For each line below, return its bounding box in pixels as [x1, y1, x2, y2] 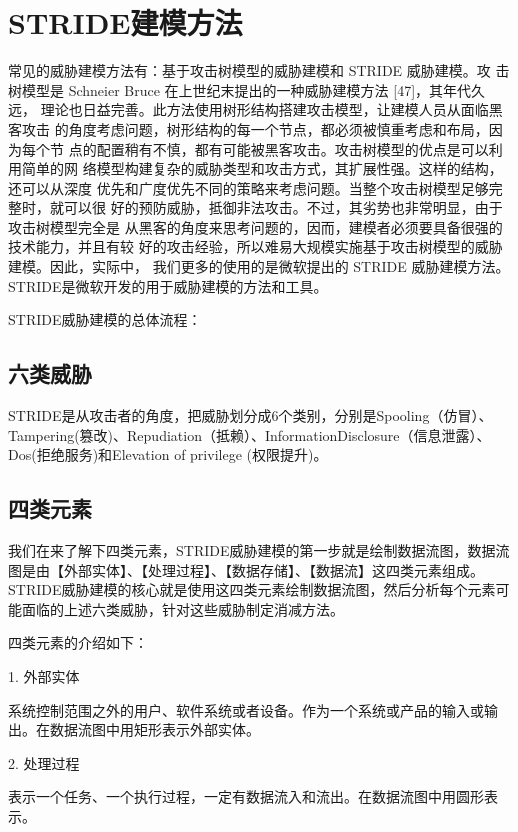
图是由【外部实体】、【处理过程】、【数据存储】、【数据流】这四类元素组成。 [8, 559, 484, 580]
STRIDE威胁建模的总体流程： [8, 309, 202, 330]
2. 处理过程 [8, 752, 80, 773]
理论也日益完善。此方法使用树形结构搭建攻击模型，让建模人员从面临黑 [40, 99, 503, 120]
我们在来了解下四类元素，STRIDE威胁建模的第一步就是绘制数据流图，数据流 [8, 540, 510, 561]
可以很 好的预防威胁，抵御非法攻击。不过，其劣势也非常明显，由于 [63, 197, 503, 218]
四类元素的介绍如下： [8, 632, 148, 653]
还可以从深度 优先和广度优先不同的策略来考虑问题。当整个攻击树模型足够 [8, 177, 489, 198]
